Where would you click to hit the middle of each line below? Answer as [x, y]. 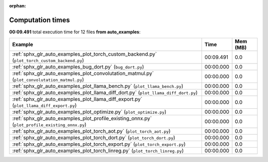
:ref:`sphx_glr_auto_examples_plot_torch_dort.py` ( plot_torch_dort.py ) [94, 138]
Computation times [39, 20]
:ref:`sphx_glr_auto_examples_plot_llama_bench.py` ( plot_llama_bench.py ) [98, 86]
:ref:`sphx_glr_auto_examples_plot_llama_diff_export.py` [77, 99]
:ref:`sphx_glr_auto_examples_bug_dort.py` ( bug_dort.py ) [78, 67]
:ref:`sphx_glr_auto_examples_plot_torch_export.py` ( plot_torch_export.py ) [99, 144]
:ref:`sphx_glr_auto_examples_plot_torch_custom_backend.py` [85, 54]
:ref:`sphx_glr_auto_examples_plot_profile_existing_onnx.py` [82, 118]
